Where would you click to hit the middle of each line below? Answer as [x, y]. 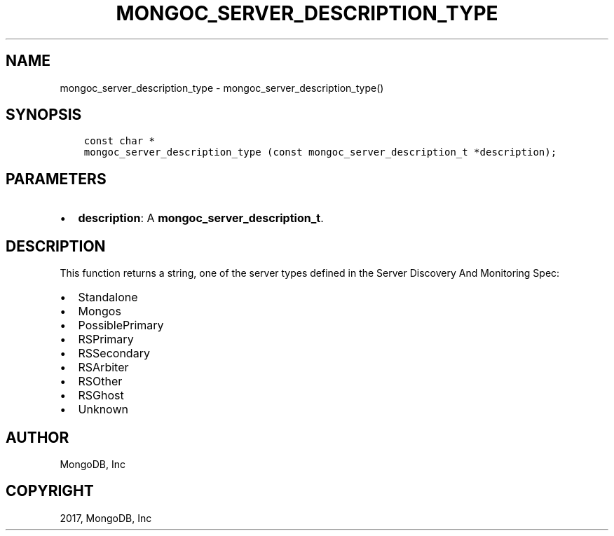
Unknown [103, 410]
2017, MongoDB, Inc [106, 518]
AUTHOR [37, 437]
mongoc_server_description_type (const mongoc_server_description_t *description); [320, 152]
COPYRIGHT [50, 491]
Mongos [100, 311]
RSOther [100, 382]
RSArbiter [103, 367]
